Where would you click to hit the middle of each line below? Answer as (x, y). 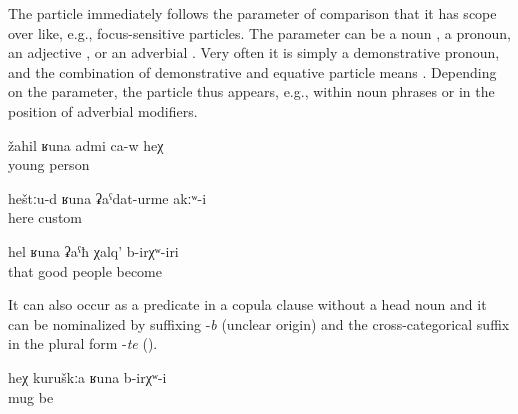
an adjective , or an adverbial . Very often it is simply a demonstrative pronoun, (254, 52)
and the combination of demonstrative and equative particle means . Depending (252, 71)
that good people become (85, 270)
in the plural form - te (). (83, 343)
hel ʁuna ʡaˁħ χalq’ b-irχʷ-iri (93, 250)
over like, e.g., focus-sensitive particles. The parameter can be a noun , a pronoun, (259, 32)
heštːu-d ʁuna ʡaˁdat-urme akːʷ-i (107, 197)
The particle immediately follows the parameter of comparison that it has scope (252, 13)
